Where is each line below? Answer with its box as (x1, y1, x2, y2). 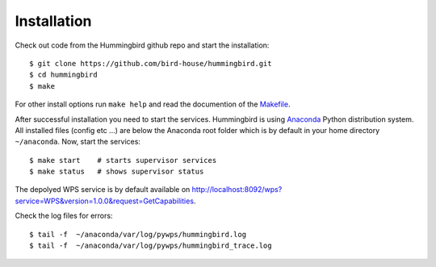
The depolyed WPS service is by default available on (15, 185, 191, 194)
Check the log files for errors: (15, 211, 113, 221)
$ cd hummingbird (29, 70, 98, 80)
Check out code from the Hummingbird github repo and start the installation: (15, 40, 270, 50)
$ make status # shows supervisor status (29, 167, 204, 177)
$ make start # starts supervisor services (29, 156, 217, 165)
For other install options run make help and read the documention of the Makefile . (15, 99, 291, 109)
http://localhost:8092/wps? (191, 185, 283, 194)
